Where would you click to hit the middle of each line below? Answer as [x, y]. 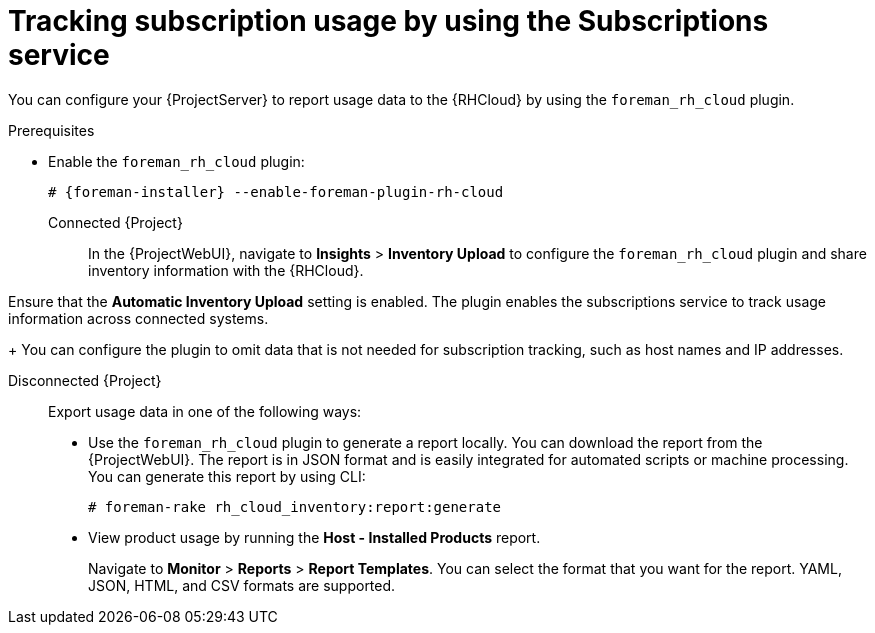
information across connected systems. [138, 318]
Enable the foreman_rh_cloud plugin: [176, 161]
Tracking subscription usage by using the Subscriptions [388, 21]
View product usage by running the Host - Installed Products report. [314, 537]
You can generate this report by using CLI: [227, 476]
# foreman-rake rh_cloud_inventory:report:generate [295, 506]
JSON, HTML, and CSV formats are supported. [242, 585]
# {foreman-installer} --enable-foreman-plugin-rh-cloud [276, 191]
